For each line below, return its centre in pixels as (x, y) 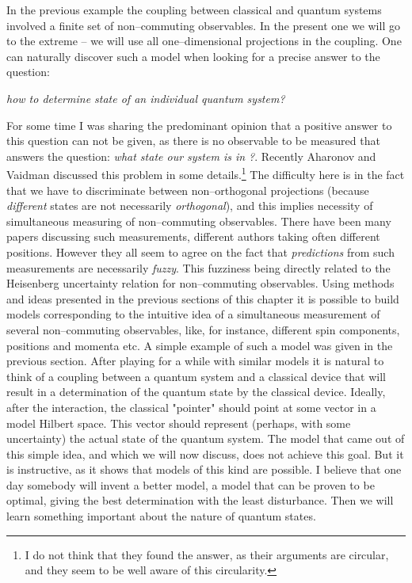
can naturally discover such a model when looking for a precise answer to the (193, 56)
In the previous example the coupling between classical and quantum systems (194, 10)
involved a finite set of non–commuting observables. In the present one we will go (203, 25)
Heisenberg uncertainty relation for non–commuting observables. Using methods (200, 283)
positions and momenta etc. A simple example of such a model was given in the (200, 345)
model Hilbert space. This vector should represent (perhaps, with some (179, 423)
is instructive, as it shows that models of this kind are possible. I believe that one (204, 469)
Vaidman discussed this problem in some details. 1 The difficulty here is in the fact (206, 173)
